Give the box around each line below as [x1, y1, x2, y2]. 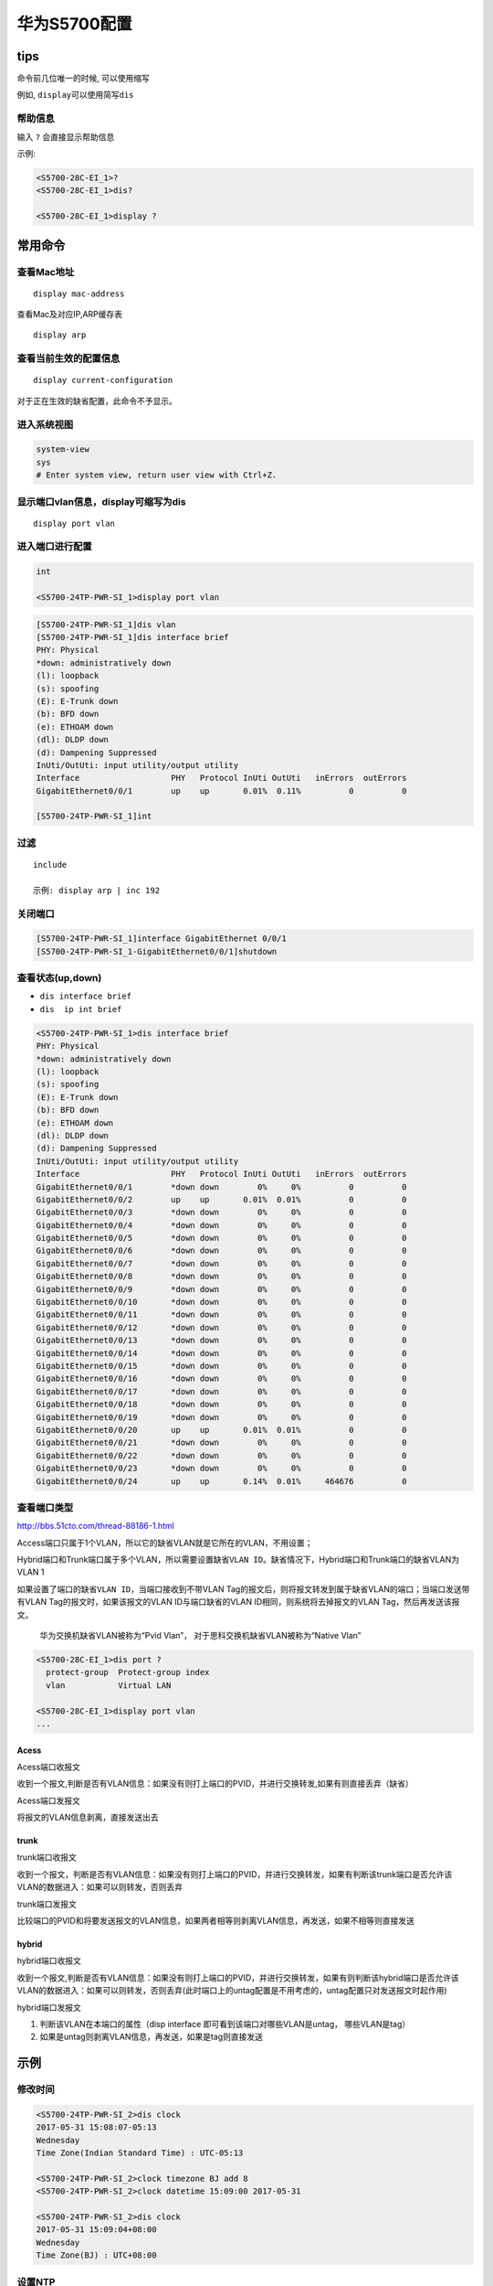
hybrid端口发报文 [16, 2002, 81, 2013]
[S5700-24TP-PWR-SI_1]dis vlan [36, 619, 177, 630]
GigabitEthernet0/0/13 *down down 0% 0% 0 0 [36, 1335, 407, 1346]
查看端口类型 [16, 1501, 74, 1513]
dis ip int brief [39, 1004, 122, 1014]
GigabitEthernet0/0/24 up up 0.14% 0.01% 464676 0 [36, 1476, 407, 1486]
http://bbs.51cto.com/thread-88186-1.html [16, 1521, 175, 1532]
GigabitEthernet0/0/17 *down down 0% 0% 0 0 [36, 1386, 407, 1396]
